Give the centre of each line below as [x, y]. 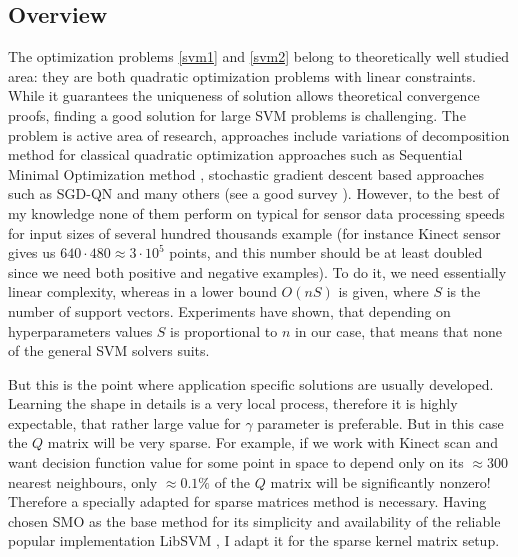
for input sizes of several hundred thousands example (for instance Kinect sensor [254, 232]
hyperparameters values [80, 330]
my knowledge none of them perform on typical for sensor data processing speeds [256, 212]
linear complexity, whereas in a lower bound [142, 291]
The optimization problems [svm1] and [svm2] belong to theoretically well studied [258, 56]
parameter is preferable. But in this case [380, 422]
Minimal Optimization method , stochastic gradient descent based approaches [246, 173]
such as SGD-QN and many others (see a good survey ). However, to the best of [254, 193]
